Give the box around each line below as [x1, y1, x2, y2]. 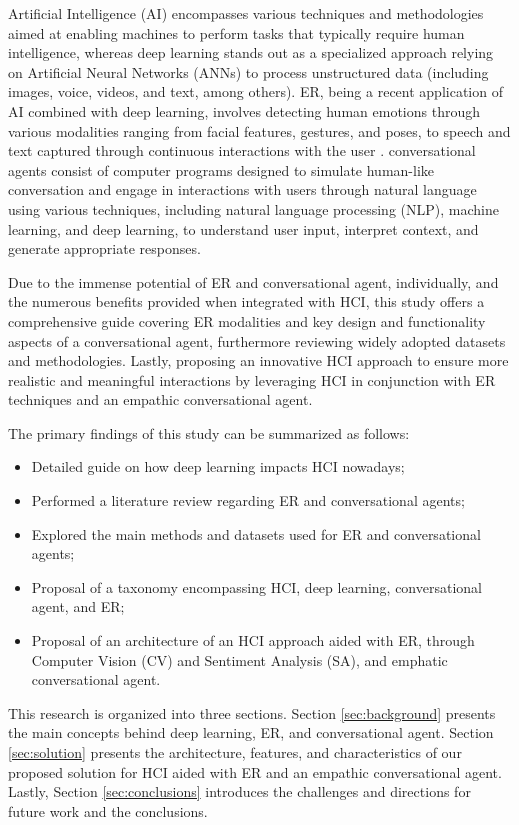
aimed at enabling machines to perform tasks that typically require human [8, 22, 465, 43]
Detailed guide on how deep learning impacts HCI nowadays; [31, 456, 405, 477]
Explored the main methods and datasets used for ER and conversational [31, 523, 481, 544]
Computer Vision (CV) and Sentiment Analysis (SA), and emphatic [31, 649, 448, 670]
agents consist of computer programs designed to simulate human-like [8, 159, 434, 180]
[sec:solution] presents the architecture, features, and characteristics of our [8, 742, 462, 762]
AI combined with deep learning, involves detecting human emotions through [8, 100, 480, 121]
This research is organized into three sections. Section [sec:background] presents [8, 702, 496, 723]
